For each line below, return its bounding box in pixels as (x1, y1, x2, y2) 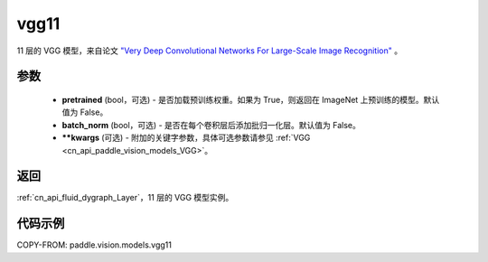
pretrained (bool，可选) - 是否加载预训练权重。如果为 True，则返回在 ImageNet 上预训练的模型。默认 (61, 94, 440, 105)
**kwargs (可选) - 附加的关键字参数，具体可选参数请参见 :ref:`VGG (61, 132, 311, 144)
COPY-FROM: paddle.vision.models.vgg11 (16, 239, 172, 250)
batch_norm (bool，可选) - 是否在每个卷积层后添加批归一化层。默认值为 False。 (61, 119, 361, 130)
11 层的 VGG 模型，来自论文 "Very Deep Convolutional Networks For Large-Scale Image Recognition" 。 (16, 45, 402, 56)
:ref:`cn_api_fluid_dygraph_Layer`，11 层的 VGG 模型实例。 (16, 192, 234, 203)
